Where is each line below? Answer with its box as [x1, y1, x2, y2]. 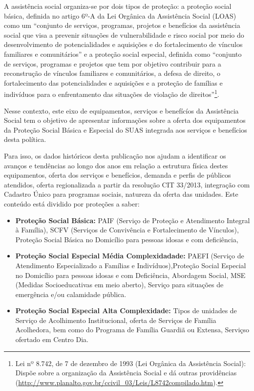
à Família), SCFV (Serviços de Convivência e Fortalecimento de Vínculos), [15, 225, 239, 235]
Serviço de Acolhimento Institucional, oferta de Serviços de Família [15, 315, 216, 325]
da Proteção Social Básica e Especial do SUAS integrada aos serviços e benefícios [4, 124, 247, 135]
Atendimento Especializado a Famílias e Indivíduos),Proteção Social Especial [15, 260, 246, 270]
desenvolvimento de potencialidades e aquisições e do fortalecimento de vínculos [4, 39, 243, 49]
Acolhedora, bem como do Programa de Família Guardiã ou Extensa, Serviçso [15, 324, 250, 335]
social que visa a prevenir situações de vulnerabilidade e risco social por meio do [4, 29, 244, 40]
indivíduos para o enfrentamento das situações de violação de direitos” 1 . [4, 88, 219, 99]
